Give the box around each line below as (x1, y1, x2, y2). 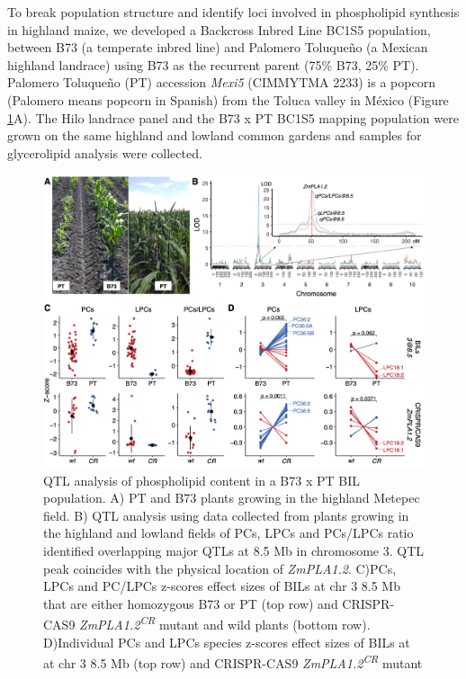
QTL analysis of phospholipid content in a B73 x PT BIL (43, 470, 360, 489)
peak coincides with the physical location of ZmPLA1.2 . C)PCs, (43, 558, 397, 577)
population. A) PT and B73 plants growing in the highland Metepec (43, 488, 420, 507)
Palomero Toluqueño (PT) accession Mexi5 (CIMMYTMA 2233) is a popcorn (7, 73, 435, 92)
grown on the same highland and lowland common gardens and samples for (7, 126, 422, 145)
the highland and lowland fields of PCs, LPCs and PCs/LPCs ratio (43, 523, 414, 542)
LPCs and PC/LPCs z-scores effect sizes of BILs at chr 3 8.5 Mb (43, 576, 400, 595)
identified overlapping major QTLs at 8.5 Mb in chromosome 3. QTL (43, 541, 424, 560)
